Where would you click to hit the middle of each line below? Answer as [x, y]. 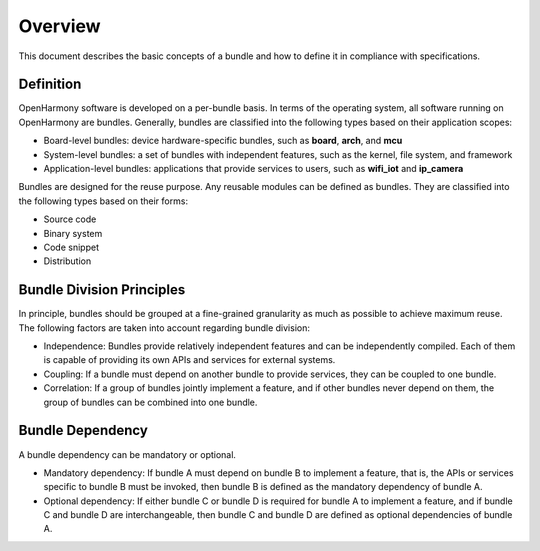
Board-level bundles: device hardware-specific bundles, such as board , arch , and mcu [223, 141]
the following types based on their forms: [103, 201]
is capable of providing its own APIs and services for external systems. [189, 360]
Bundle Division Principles [102, 290]
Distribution [67, 261]
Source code [70, 219]
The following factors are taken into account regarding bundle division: [164, 327]
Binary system [73, 233]
